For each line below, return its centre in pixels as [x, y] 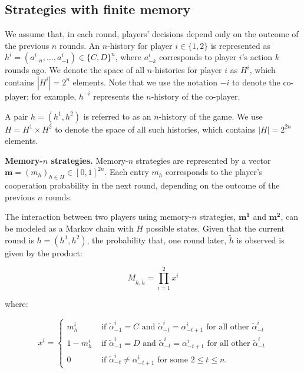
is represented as [240, 45]
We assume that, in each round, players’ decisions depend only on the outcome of [152, 34]
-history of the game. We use [211, 116]
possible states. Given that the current [215, 228]
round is [19, 240]
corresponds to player [198, 57]
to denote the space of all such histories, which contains [155, 129]
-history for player [140, 45]
